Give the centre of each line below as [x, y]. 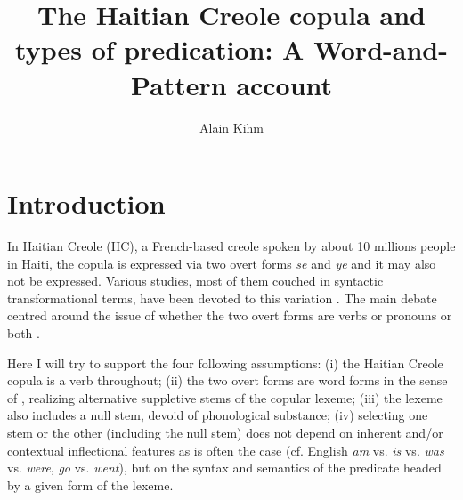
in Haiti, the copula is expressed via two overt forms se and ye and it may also [222, 263]
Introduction [86, 203]
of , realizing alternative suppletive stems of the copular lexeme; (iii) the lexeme [225, 397]
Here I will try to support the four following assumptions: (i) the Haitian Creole [225, 363]
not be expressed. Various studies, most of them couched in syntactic [195, 281]
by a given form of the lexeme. [90, 484]
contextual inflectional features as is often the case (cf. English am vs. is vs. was [226, 450]
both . [24, 333]
